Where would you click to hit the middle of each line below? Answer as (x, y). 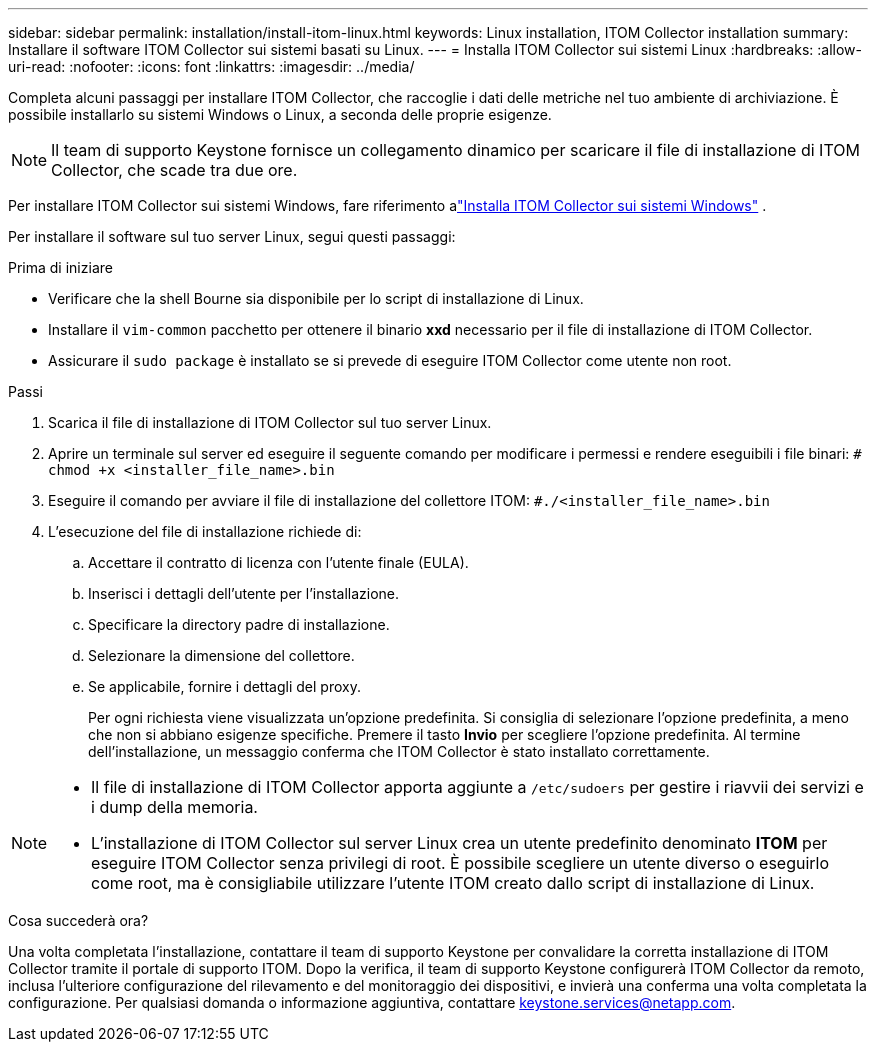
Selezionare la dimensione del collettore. (221, 655)
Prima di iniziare (60, 267)
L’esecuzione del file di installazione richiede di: (205, 531)
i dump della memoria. (174, 807)
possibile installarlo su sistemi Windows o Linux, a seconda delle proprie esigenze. (280, 114)
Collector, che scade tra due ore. (174, 170)
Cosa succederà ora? (78, 920)
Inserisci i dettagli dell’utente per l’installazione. (244, 593)
